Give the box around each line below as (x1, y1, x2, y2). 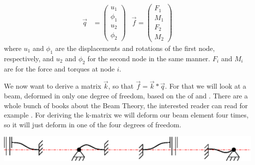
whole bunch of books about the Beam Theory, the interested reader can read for (4, 100, 248, 110)
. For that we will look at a (165, 81, 247, 91)
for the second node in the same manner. (87, 53, 210, 63)
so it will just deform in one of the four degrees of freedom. (4, 119, 181, 129)
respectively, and (4, 53, 54, 63)
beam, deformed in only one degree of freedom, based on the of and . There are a (4, 91, 248, 101)
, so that (108, 81, 134, 91)
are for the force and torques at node (4, 63, 115, 73)
